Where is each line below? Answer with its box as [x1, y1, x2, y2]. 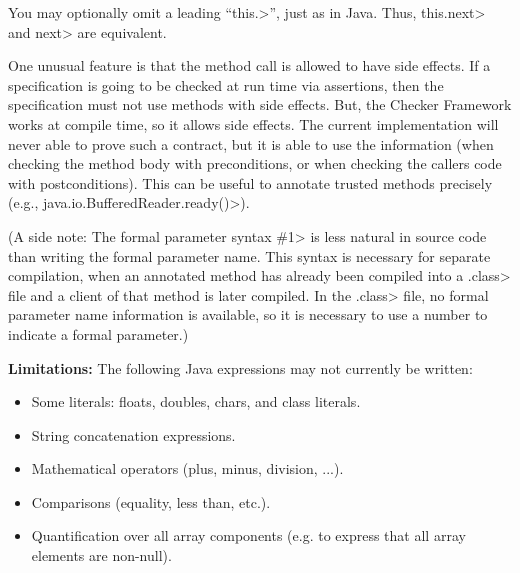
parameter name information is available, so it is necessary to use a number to [8, 304, 488, 325]
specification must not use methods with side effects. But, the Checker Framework [8, 94, 512, 115]
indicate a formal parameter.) [8, 323, 189, 344]
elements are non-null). [31, 545, 172, 566]
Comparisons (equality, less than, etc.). [31, 491, 271, 512]
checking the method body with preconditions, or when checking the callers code [8, 153, 502, 174]
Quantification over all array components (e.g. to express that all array [31, 525, 466, 546]
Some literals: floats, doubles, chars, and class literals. [31, 391, 361, 412]
